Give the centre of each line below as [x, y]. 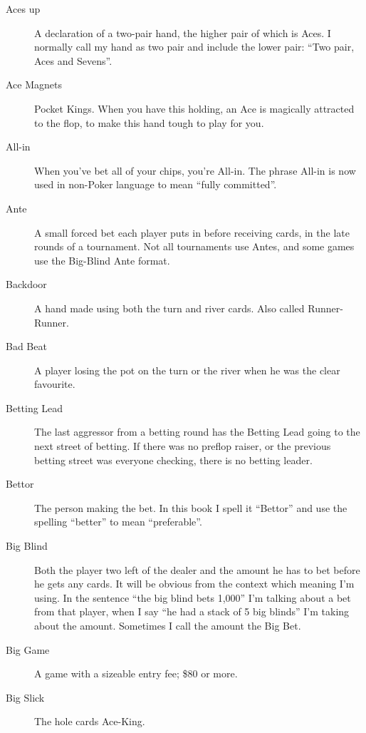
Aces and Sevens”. [73, 60]
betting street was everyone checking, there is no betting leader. [173, 460]
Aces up [23, 9]
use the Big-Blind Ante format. [102, 260]
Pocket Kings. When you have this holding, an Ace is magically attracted [194, 108]
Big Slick [25, 697]
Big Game [28, 649]
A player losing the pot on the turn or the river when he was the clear [187, 370]
